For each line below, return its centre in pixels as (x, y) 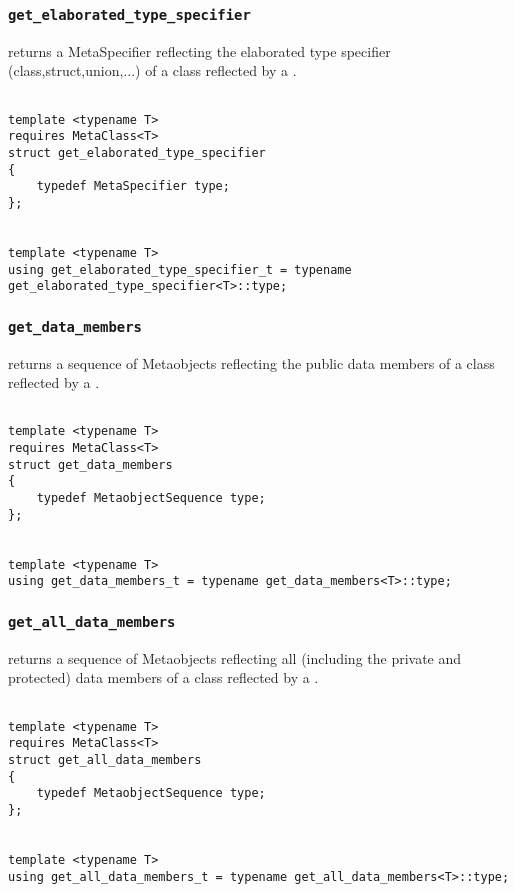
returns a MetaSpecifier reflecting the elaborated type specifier (199, 50)
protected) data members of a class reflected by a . (163, 677)
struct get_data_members (90, 464)
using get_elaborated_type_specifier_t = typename (180, 269)
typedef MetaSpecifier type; (133, 186)
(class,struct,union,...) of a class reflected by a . (152, 70)
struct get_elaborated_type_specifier (137, 152)
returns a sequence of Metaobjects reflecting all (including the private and (235, 657)
